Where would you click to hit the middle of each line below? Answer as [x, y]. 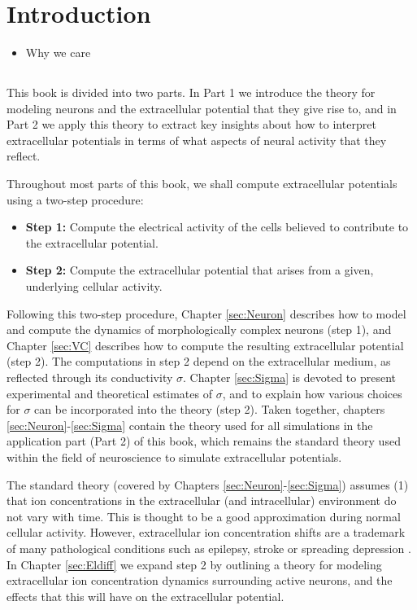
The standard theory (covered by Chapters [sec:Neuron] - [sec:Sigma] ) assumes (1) [208, 484]
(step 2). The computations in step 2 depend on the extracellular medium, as [199, 361]
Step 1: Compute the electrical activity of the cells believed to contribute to [217, 227]
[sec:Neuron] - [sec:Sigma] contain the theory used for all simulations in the [190, 425]
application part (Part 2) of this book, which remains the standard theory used [204, 441]
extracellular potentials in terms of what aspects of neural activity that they [197, 140]
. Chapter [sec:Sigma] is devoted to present [290, 377]
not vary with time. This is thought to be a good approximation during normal [204, 516]
